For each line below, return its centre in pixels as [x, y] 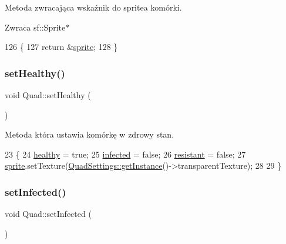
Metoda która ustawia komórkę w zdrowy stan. [90, 134]
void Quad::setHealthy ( [48, 95]
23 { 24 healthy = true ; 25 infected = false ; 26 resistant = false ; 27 [125, 154]
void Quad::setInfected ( [48, 214]
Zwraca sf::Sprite [35, 27]
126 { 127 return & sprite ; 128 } [61, 47]
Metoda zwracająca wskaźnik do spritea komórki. [93, 7]
